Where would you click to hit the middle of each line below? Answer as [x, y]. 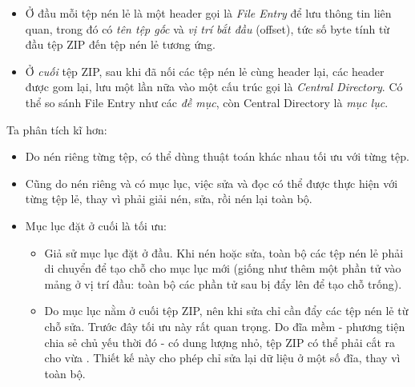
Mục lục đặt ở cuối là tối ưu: [96, 225]
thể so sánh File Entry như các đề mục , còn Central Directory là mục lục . [207, 102]
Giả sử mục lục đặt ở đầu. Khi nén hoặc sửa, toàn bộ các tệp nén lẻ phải [224, 252]
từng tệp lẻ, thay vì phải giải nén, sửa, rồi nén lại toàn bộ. [169, 199]
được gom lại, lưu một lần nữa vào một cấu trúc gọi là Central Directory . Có [214, 87]
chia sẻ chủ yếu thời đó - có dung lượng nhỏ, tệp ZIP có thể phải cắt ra [220, 342]
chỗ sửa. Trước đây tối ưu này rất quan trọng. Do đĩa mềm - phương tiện [225, 326]
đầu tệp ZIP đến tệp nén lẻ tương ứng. [120, 44]
